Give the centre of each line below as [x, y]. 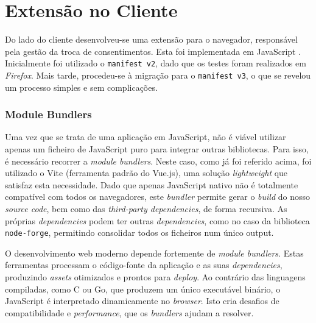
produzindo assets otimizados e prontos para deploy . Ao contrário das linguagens [155, 277]
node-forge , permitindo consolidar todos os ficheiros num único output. [139, 232]
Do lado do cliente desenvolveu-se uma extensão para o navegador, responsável [151, 39]
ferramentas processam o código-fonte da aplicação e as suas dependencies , [144, 265]
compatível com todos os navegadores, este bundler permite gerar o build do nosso [158, 197]
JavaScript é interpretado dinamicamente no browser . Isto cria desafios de [142, 301]
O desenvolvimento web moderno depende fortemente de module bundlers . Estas [154, 253]
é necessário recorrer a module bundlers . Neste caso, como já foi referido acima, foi [158, 161]
